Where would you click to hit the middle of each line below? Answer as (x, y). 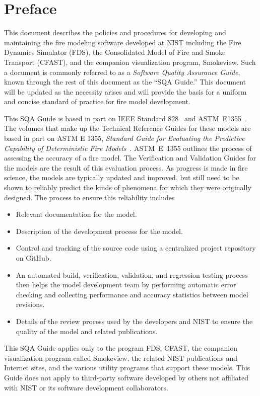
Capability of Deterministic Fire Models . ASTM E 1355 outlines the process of (128, 148)
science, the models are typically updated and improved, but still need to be (122, 177)
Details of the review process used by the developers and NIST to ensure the (134, 321)
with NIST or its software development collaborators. (86, 387)
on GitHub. (34, 258)
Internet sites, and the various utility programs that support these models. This (127, 368)
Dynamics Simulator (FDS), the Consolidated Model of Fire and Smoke (115, 52)
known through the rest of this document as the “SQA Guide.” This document (125, 82)
